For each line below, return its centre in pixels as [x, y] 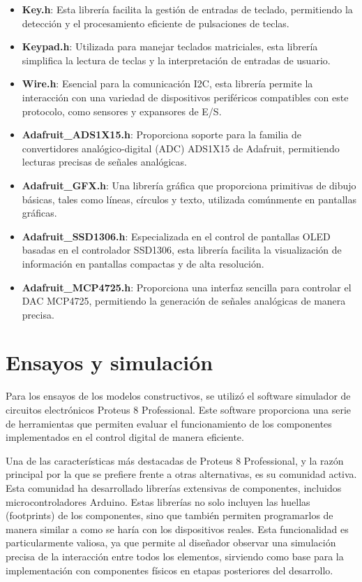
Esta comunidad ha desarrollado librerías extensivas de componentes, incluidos [174, 487]
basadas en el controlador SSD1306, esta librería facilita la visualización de [182, 250]
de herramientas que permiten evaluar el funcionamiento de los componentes [169, 423]
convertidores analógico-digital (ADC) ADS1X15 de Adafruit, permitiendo [181, 148]
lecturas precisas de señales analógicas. [104, 162]
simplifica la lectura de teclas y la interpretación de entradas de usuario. [176, 60]
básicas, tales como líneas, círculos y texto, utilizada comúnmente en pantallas [189, 199]
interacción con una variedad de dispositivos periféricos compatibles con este [185, 97]
